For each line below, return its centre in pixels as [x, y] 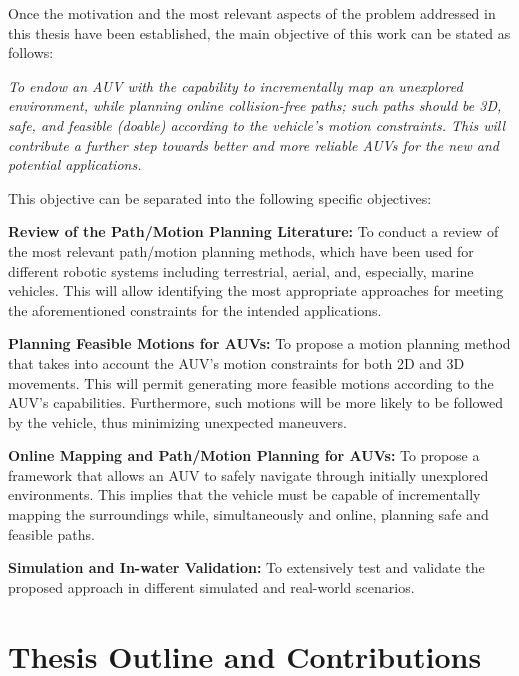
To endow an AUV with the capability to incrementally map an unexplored [235, 85]
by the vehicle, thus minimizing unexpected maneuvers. [177, 421]
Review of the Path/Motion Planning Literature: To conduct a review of [253, 231]
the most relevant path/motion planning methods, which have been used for [241, 250]
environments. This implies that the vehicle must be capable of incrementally [244, 494]
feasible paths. [51, 533]
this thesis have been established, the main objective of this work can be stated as [259, 32]
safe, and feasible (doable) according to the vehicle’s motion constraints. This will [257, 124]
